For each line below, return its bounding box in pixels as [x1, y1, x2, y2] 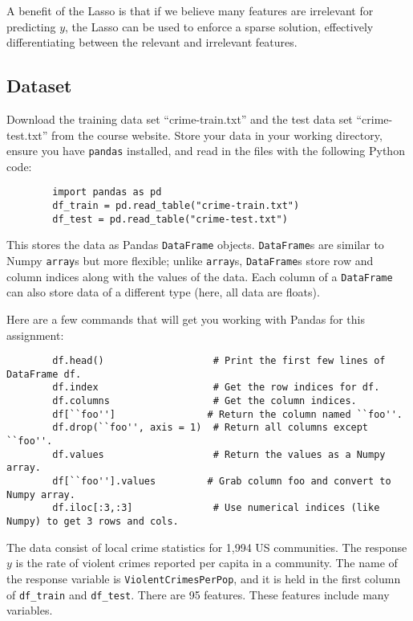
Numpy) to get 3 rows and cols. [6, 516, 179, 528]
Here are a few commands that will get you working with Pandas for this [6, 310, 366, 327]
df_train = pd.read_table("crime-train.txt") [52, 200, 300, 212]
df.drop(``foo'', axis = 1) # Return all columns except [52, 422, 369, 434]
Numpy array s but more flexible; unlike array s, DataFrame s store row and [6, 252, 374, 269]
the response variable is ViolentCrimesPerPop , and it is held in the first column [6, 570, 401, 586]
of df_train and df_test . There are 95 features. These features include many [6, 586, 390, 603]
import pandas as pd [52, 186, 162, 198]
